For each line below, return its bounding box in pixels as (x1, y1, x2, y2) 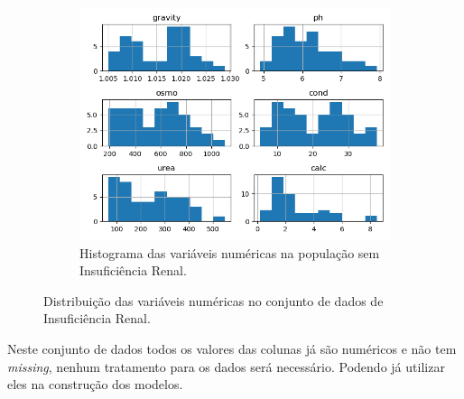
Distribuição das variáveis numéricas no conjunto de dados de (43, 291, 384, 310)
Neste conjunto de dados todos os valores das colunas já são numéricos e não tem (7, 339, 457, 357)
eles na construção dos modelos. (7, 375, 183, 394)
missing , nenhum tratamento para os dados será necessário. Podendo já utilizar (7, 357, 445, 376)
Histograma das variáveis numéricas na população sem (79, 243, 380, 262)
